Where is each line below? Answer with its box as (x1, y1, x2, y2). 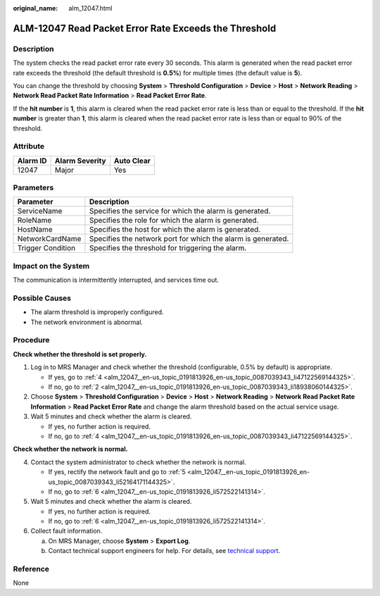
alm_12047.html (68, 4, 113, 12)
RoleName (17, 216, 52, 225)
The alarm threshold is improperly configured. (30, 308, 165, 316)
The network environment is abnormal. (30, 318, 144, 326)
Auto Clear (113, 156, 151, 166)
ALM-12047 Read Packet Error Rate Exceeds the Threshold (13, 22, 277, 35)
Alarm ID (17, 156, 47, 166)
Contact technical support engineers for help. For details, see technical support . (48, 547, 281, 555)
